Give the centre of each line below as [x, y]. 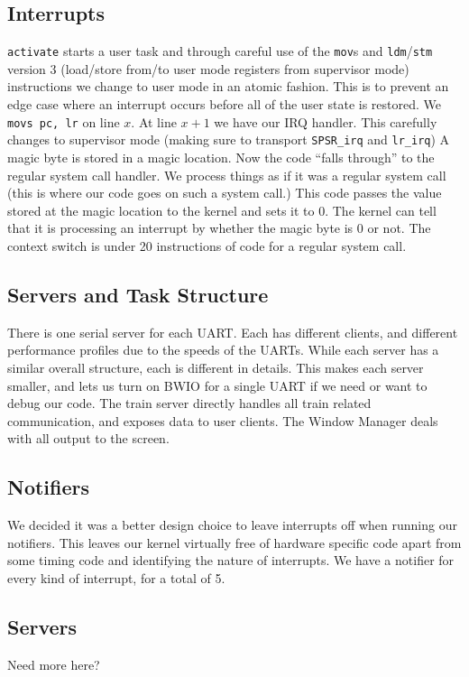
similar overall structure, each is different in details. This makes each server [216, 367]
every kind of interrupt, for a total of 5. [116, 577]
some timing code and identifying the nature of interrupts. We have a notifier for [231, 560]
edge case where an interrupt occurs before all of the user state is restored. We [224, 104]
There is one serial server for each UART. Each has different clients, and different [233, 332]
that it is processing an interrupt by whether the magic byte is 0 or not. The [219, 228]
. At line [154, 121]
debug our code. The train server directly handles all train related [189, 403]
